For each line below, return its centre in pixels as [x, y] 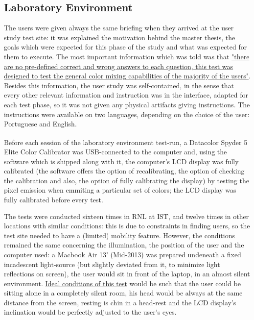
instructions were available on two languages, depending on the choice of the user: [127, 114]
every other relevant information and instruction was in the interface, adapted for [126, 95]
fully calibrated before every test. [54, 199]
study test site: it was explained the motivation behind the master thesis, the [120, 37]
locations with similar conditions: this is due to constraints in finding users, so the [127, 226]
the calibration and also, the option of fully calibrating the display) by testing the [127, 180]
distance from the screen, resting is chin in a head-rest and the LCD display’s [120, 302]
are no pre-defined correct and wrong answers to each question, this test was [119, 66]
